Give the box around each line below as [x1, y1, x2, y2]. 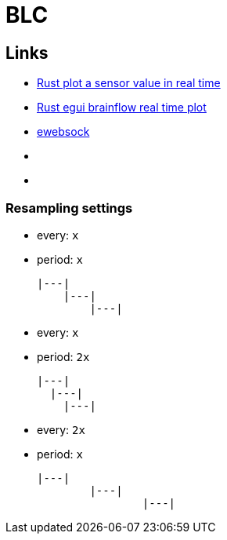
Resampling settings [5, 199, 133, 216]
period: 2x [37, 349, 90, 363]
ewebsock [37, 125, 90, 139]
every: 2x [37, 422, 85, 436]
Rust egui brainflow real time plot [37, 100, 207, 115]
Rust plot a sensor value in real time [37, 76, 221, 90]
